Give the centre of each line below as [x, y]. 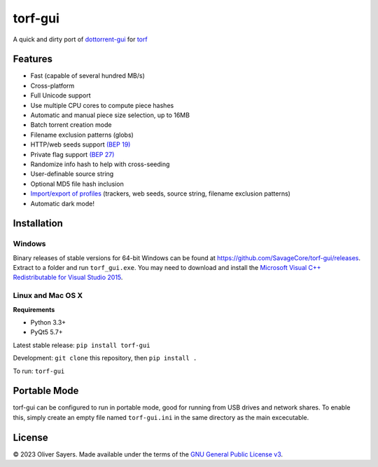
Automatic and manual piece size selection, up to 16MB [110, 115]
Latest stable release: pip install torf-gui [82, 345]
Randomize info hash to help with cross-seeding [100, 164]
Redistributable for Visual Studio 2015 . [68, 278]
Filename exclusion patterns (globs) [82, 135]
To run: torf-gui [39, 371]
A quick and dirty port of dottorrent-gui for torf [80, 39]
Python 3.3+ [48, 322]
